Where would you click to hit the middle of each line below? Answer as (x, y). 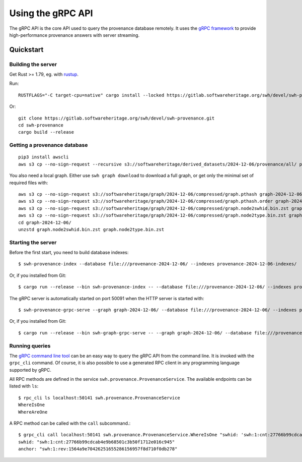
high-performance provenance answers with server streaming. (74, 35)
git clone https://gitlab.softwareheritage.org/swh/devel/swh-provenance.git (117, 118)
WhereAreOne (33, 412)
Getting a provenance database (49, 145)
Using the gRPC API (51, 13)
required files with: (29, 183)
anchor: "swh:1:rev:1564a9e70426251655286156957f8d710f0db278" (98, 449)
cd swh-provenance (41, 125)
